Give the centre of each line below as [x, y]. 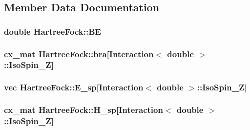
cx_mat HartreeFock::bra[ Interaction [79, 54]
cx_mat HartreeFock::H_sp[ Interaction [83, 110]
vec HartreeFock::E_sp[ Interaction [74, 87]
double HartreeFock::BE [52, 31]
